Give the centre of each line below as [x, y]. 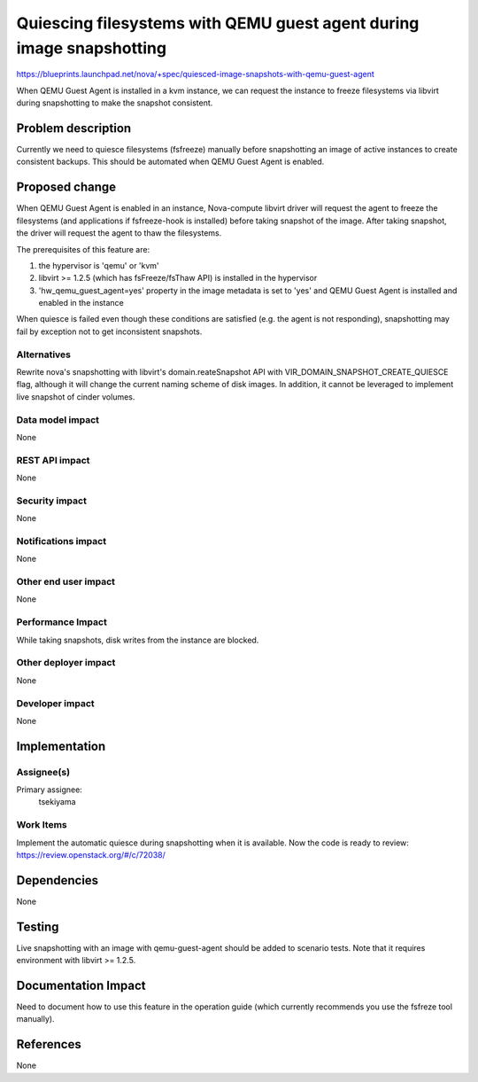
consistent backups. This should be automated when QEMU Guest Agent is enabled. [170, 162]
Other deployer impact [66, 663]
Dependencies [58, 880]
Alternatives [43, 354]
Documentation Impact [81, 985]
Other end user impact [66, 582]
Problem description [74, 128]
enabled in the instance [81, 303]
